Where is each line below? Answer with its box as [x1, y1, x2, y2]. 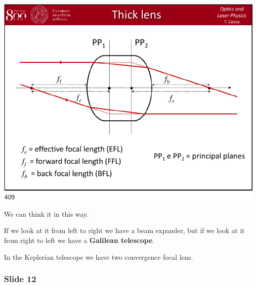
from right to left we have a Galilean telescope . [4, 235, 155, 245]
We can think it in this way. [4, 208, 88, 219]
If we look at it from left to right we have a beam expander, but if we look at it [4, 225, 245, 236]
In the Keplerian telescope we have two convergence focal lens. [4, 251, 193, 262]
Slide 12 [4, 273, 37, 285]
